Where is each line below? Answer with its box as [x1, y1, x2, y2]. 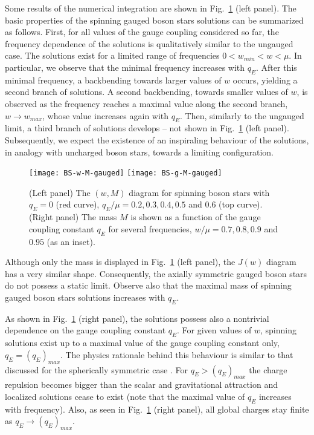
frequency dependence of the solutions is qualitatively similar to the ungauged [5, 37, 293, 50]
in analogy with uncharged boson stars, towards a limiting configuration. [5, 145, 274, 158]
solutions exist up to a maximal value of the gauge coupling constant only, [5, 336, 280, 349]
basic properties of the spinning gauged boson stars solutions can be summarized [5, 13, 304, 26]
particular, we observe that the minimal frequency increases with [5, 61, 245, 73]
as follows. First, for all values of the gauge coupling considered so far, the [5, 25, 279, 38]
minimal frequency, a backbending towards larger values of [5, 73, 222, 86]
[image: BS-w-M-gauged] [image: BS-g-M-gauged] [29, 169, 222, 178]
